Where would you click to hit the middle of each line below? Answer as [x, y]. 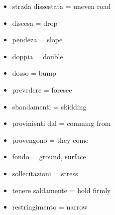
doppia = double [38, 56]
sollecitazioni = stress [45, 173]
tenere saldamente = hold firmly [61, 190]
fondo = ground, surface [49, 157]
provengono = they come [50, 140]
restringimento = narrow [50, 207]
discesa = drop [35, 23]
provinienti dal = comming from [61, 123]
